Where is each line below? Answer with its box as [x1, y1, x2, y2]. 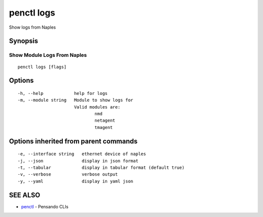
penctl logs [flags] [18, 64, 67, 70]
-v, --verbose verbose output [18, 172, 118, 177]
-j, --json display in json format [18, 158, 139, 163]
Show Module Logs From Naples [9, 52, 87, 58]
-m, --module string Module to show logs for [18, 97, 133, 103]
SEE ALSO [9, 191, 40, 199]
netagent [94, 118, 115, 124]
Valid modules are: [74, 104, 121, 109]
